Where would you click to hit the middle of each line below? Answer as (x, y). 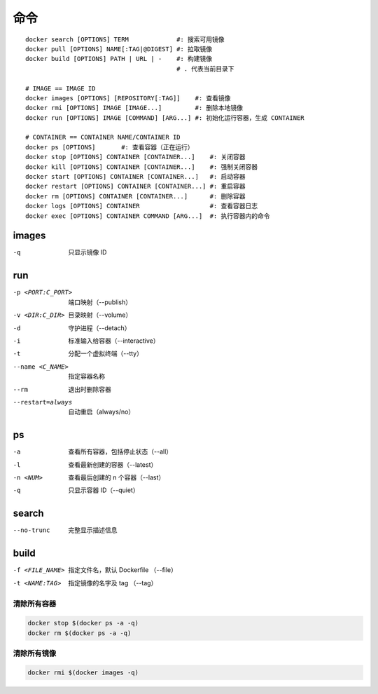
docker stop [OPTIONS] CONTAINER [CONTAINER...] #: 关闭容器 (135, 157)
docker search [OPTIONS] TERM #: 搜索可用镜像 (125, 39)
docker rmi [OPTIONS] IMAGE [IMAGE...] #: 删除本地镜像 (134, 108)
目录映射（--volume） (100, 315)
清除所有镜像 (35, 653)
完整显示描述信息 (93, 530)
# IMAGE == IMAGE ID (61, 88)
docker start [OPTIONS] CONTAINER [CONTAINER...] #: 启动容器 (135, 177)
